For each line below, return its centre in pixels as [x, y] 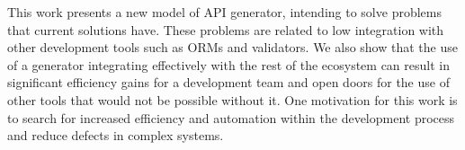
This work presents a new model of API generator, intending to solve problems [224, 12]
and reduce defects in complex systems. [116, 135]
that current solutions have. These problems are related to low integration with [226, 29]
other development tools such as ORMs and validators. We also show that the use [232, 47]
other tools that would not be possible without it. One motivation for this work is [232, 99]
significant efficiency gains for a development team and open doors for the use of [228, 82]
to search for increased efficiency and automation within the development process [231, 117]
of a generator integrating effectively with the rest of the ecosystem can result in [229, 64]
